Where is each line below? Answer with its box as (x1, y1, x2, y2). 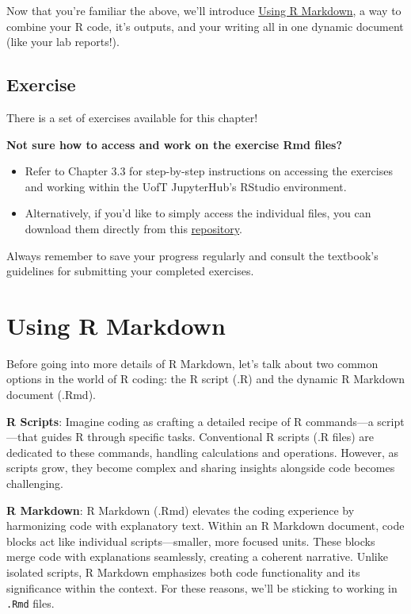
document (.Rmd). (6, 386, 96, 403)
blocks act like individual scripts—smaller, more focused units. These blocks (6, 532, 375, 549)
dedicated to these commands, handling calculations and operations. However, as (6, 443, 399, 460)
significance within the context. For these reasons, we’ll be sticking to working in (6, 579, 398, 596)
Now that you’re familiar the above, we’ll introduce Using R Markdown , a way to (6, 2, 401, 18)
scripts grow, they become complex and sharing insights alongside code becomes (6, 459, 395, 476)
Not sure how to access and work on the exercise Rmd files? (6, 136, 343, 152)
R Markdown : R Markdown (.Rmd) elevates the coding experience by (6, 501, 355, 518)
